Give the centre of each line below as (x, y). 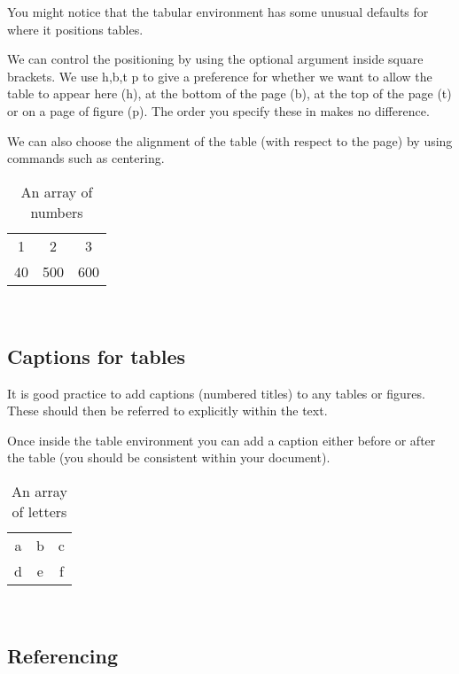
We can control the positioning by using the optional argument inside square (215, 59)
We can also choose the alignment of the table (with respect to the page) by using (230, 140)
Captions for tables (97, 356)
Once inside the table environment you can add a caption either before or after (222, 440)
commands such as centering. (86, 158)
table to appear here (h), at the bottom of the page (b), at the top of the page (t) (229, 93)
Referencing (62, 655)
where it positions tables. (75, 29)
